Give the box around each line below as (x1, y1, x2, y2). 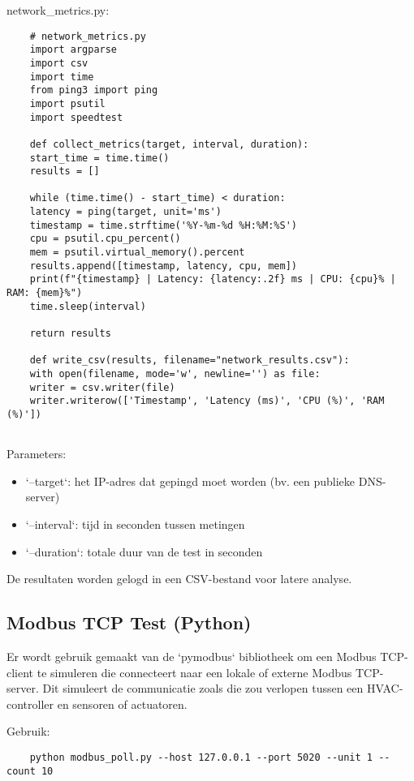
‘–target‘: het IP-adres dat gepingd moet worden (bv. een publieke (25, 472, 356, 489)
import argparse (29, 44, 118, 56)
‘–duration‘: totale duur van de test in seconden (25, 543, 263, 560)
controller (6, 695, 54, 712)
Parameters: (6, 445, 67, 462)
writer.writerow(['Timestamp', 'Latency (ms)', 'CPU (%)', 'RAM (29, 395, 385, 407)
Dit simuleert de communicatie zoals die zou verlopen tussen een (42, 680, 364, 697)
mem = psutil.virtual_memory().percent (29, 247, 245, 259)
